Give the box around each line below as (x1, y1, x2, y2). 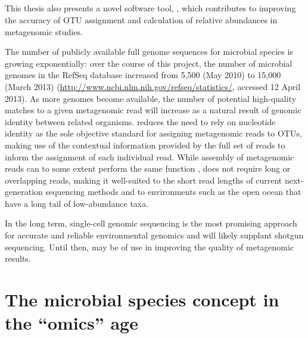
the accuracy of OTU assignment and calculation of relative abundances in (5, 13, 278, 26)
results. (5, 252, 31, 265)
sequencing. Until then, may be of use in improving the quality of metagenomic (5, 240, 294, 253)
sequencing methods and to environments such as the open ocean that (45, 185, 301, 198)
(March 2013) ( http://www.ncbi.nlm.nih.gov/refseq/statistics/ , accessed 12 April (5, 80, 301, 92)
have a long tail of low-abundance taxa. (5, 197, 149, 209)
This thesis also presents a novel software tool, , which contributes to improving (5, 2, 296, 14)
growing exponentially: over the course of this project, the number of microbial (5, 57, 293, 69)
